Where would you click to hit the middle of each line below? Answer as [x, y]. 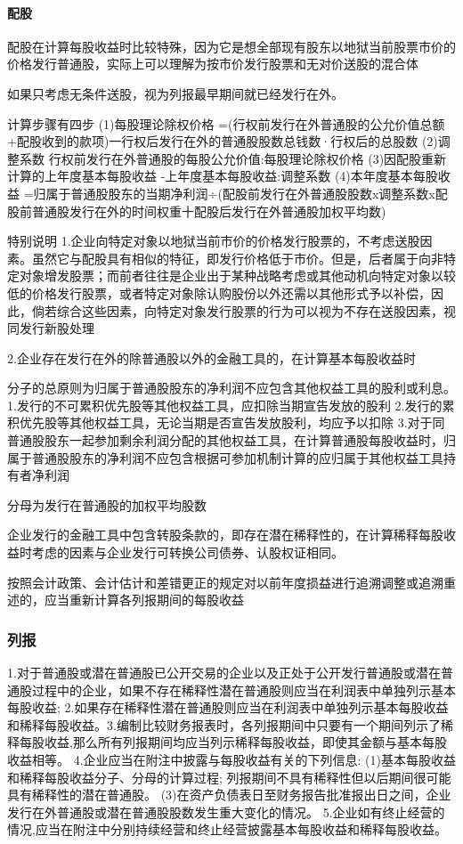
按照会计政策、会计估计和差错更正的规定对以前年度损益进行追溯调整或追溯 [225, 582]
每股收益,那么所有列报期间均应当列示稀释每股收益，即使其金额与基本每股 [233, 742]
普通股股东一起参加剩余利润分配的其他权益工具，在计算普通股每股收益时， [225, 440]
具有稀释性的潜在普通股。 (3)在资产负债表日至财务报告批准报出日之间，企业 [229, 795]
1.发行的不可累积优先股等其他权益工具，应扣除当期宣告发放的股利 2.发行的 [225, 405]
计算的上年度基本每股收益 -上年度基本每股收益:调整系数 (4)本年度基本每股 [223, 176]
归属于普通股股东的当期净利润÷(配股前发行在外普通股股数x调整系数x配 [240, 193]
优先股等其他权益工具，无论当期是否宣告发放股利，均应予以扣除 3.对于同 [232, 422]
